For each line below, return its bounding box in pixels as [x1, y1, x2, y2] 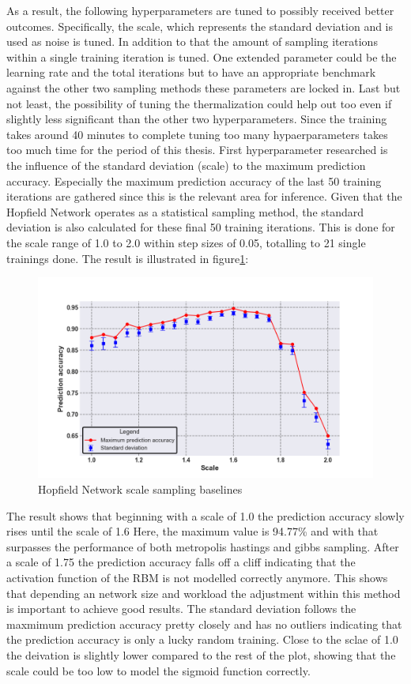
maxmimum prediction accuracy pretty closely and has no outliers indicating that [6, 615, 402, 632]
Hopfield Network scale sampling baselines [38, 481, 243, 498]
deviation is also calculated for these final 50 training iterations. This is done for [6, 219, 395, 235]
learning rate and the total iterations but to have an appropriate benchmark [6, 64, 376, 81]
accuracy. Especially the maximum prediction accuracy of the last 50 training [6, 172, 382, 189]
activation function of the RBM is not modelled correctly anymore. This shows [6, 569, 388, 586]
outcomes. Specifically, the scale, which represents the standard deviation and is [6, 17, 394, 34]
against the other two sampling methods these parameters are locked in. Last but [6, 79, 401, 96]
